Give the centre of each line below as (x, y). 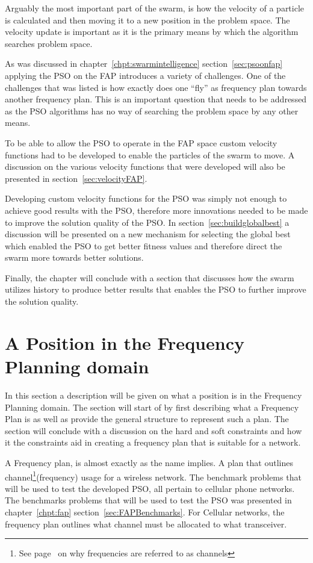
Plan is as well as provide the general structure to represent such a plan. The (147, 419)
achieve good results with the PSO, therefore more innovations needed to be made (156, 210)
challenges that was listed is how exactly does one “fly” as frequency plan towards (156, 87)
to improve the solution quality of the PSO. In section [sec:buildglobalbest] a (147, 222)
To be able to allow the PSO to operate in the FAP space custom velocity (141, 142)
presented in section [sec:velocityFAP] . (76, 178)
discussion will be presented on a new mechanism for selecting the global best (148, 234)
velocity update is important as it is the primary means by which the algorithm (152, 32)
